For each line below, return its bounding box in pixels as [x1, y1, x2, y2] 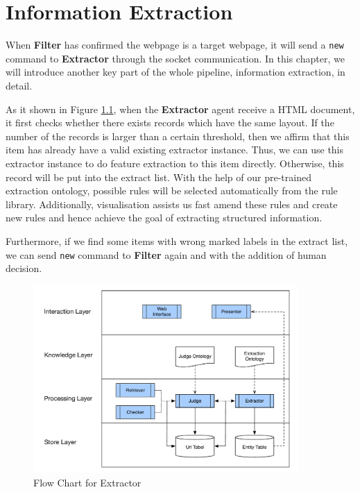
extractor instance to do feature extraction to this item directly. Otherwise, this [6, 155, 344, 170]
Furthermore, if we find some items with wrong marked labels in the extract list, [6, 233, 348, 248]
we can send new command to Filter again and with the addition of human [6, 247, 327, 262]
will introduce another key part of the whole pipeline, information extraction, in [6, 65, 345, 79]
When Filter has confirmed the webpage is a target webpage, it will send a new [6, 37, 344, 52]
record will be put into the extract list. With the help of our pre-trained [6, 169, 311, 184]
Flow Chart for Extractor [33, 475, 142, 489]
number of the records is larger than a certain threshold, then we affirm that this [6, 128, 350, 143]
